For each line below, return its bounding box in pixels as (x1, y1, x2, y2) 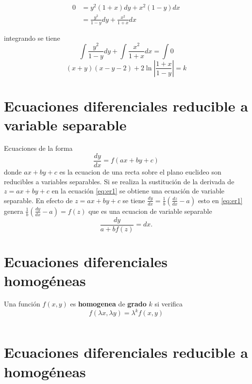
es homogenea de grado (70, 299, 147, 309)
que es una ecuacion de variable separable (88, 206, 212, 216)
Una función (4, 299, 40, 309)
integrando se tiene (4, 32, 60, 43)
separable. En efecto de (4, 195, 73, 205)
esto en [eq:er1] (198, 195, 243, 205)
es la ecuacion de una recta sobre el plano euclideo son (59, 166, 221, 176)
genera (4, 206, 23, 216)
